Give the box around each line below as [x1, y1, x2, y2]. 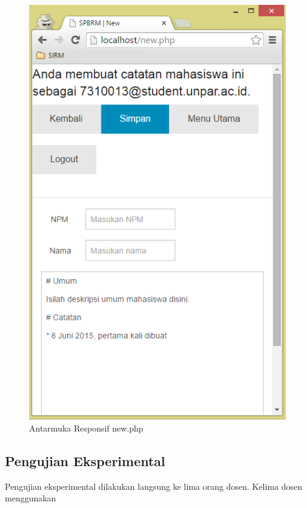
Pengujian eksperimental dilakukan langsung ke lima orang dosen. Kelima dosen [5, 479, 303, 492]
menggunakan [5, 492, 56, 504]
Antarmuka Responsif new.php [29, 422, 144, 435]
